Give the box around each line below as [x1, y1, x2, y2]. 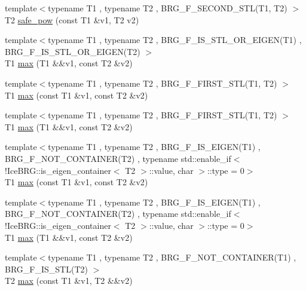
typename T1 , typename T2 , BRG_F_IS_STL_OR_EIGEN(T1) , [48, 33, 302, 46]
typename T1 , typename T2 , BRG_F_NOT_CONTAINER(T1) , [48, 251, 296, 264]
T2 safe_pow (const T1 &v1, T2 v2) [5, 13, 139, 26]
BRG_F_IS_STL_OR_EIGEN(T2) [5, 45, 140, 57]
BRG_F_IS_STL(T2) [5, 262, 88, 275]
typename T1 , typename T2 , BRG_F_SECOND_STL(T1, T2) [48, 2, 287, 14]
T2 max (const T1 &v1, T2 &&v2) [5, 274, 133, 287]
